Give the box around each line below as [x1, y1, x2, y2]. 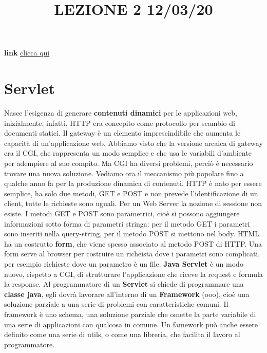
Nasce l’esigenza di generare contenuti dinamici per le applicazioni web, [4, 107, 237, 118]
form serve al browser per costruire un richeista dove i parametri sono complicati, [4, 248, 260, 259]
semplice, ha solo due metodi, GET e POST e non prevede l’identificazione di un [4, 188, 258, 198]
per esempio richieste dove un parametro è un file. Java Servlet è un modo [4, 258, 243, 269]
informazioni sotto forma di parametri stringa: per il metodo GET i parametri [4, 218, 250, 229]
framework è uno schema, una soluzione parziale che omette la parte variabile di [4, 308, 256, 319]
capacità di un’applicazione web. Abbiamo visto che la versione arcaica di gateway [4, 137, 263, 148]
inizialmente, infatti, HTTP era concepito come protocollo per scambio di [4, 117, 235, 128]
